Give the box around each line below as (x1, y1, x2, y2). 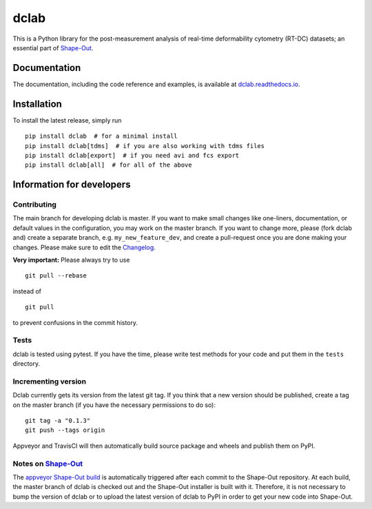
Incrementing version (12, 376, 86, 386)
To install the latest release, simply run (12, 116, 122, 124)
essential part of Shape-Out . (12, 43, 94, 52)
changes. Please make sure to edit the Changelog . (12, 243, 156, 251)
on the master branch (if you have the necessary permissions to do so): (12, 400, 216, 409)
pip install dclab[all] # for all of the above (25, 161, 192, 169)
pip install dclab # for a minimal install (25, 132, 178, 141)
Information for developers (12, 179, 131, 191)
